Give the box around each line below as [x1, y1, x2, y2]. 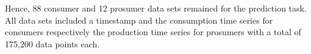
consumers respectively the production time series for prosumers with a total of [5, 25, 301, 38]
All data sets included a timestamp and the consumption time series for [5, 13, 273, 26]
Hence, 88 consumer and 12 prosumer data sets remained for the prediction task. [5, 2, 307, 14]
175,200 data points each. [5, 37, 100, 50]
